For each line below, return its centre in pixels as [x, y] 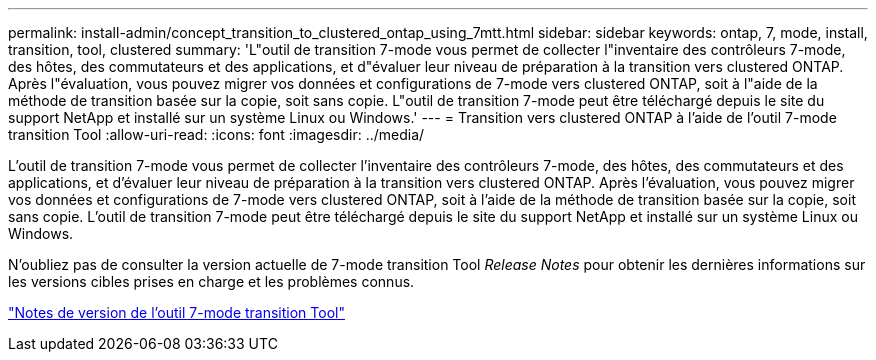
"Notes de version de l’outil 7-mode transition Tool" [176, 312]
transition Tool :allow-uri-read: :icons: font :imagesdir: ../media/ [216, 134]
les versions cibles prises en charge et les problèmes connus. [211, 281]
